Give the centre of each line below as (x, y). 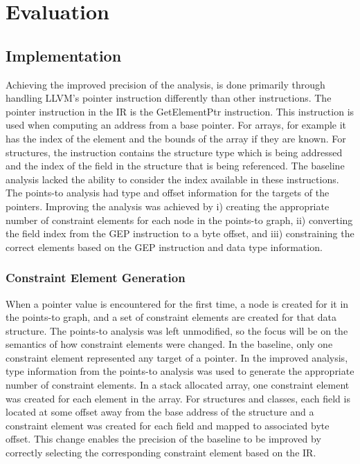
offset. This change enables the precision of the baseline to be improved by (163, 439)
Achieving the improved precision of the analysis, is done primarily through (165, 84)
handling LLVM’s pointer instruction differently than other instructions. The (169, 98)
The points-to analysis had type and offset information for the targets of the (168, 193)
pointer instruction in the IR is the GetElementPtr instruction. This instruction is (180, 111)
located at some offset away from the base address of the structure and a (160, 412)
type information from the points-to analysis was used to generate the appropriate (180, 371)
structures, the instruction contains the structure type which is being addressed (174, 152)
